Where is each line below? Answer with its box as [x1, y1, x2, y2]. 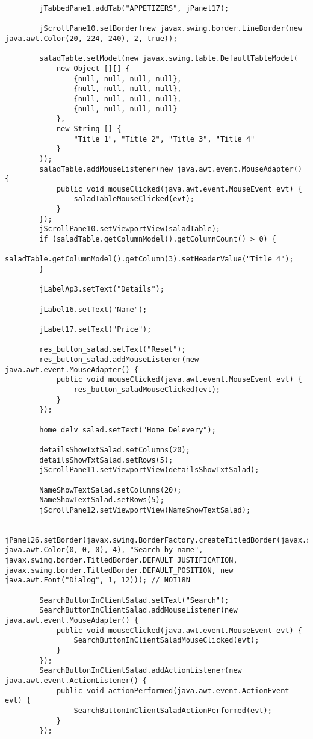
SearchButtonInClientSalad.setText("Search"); [39, 596, 229, 605]
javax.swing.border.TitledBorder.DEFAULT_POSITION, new [5, 566, 234, 575]
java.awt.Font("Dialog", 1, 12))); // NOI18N [5, 576, 190, 585]
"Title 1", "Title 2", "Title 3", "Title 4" [73, 134, 255, 143]
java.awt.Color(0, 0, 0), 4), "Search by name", [5, 546, 203, 555]
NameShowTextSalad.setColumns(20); [39, 485, 182, 494]
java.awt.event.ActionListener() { [5, 676, 147, 685]
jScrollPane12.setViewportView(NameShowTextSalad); [39, 505, 251, 514]
